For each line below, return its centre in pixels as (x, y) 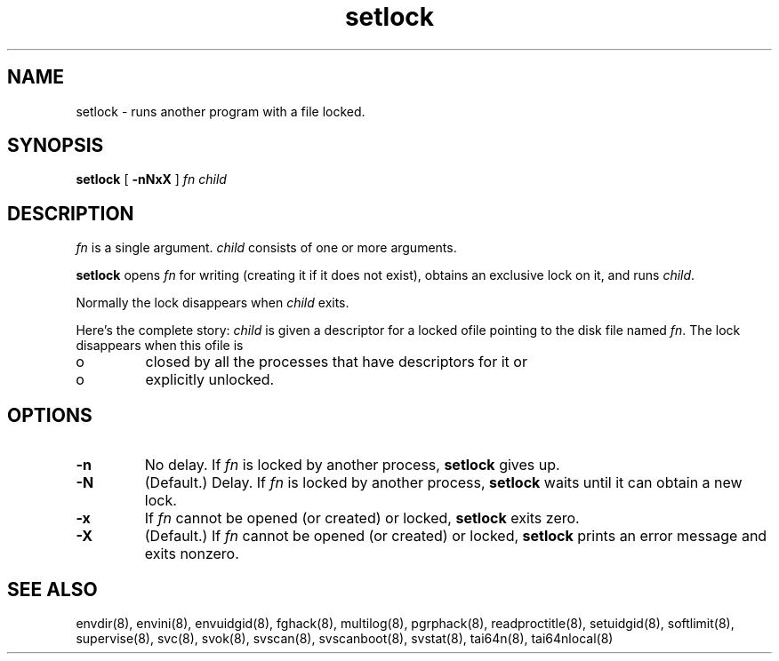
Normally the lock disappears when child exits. (213, 303)
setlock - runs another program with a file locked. (221, 111)
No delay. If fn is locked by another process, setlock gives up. (352, 465)
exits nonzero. (192, 554)
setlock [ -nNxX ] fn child (151, 179)
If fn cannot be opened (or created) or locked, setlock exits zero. (362, 518)
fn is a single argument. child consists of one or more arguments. (266, 248)
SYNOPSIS (56, 146)
